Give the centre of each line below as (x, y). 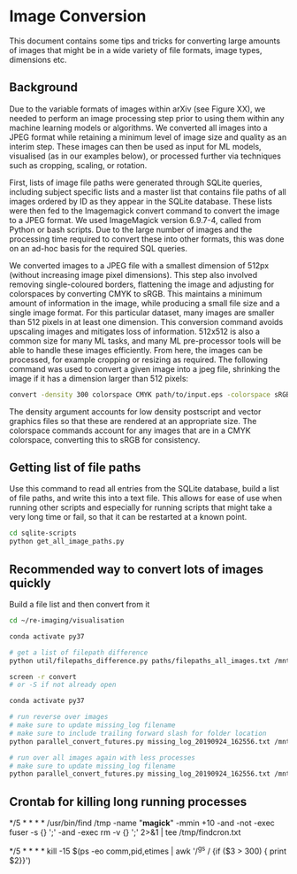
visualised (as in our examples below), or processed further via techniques (145, 156)
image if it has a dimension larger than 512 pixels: (99, 378)
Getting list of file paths (75, 468)
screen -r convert (43, 677)
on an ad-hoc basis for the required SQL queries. (99, 248)
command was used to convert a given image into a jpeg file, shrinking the (145, 368)
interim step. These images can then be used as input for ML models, (136, 146)
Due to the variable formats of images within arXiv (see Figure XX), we (137, 109)
